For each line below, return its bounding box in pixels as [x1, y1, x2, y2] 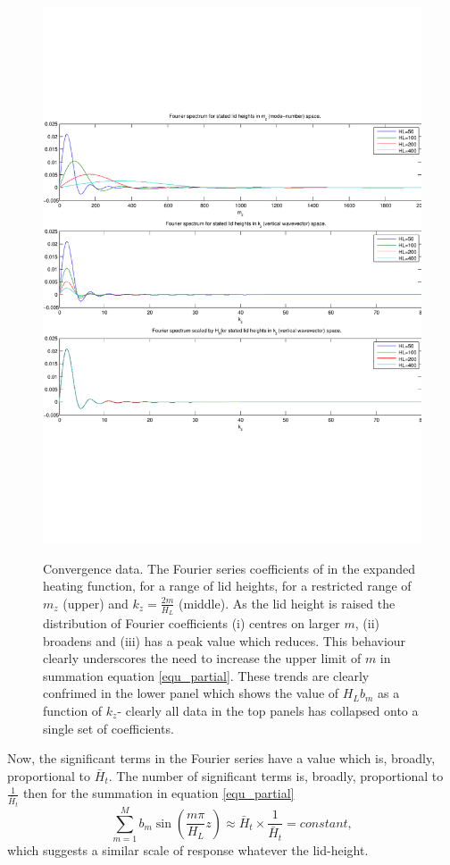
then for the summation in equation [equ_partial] [22, 784, 295, 802]
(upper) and [62, 593, 129, 612]
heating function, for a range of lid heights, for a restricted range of [43, 576, 412, 595]
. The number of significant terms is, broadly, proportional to [108, 766, 444, 785]
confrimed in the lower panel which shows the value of [43, 684, 339, 702]
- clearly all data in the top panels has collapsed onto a [117, 701, 419, 719]
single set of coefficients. [43, 718, 174, 737]
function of [43, 701, 103, 719]
